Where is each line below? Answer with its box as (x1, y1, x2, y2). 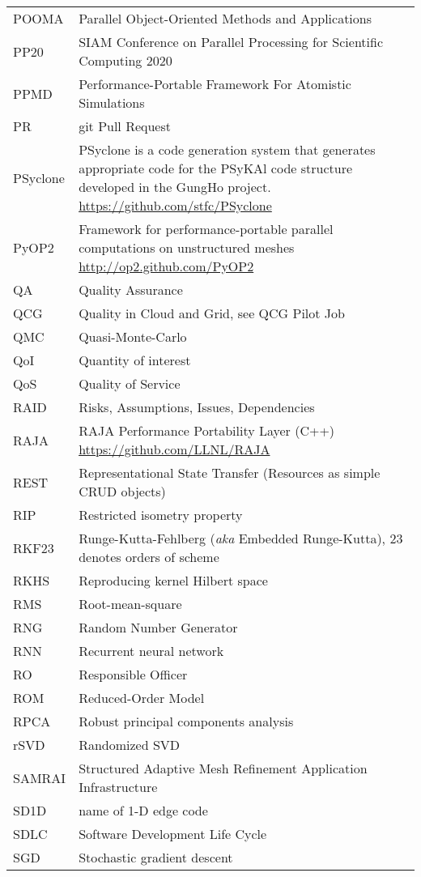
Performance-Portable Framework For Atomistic (79, 75, 351, 93)
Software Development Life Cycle (79, 824, 267, 843)
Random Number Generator (79, 618, 238, 636)
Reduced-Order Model (79, 688, 205, 707)
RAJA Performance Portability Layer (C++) (79, 421, 335, 440)
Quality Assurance (79, 280, 183, 299)
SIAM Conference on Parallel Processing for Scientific (79, 32, 384, 51)
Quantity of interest (79, 351, 191, 369)
